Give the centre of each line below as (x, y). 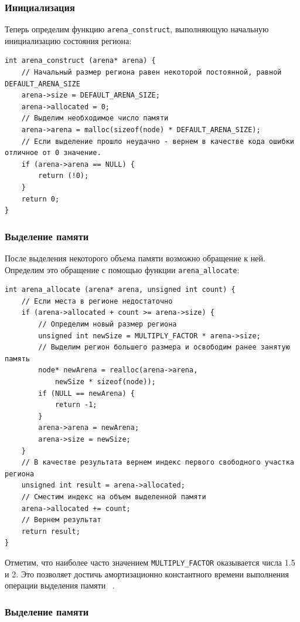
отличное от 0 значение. (53, 153)
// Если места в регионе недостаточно (97, 301)
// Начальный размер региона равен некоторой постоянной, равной (151, 73)
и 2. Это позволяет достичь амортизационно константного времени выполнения (147, 574)
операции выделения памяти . (60, 585)
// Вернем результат (61, 520)
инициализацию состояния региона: (68, 40)
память (17, 359)
